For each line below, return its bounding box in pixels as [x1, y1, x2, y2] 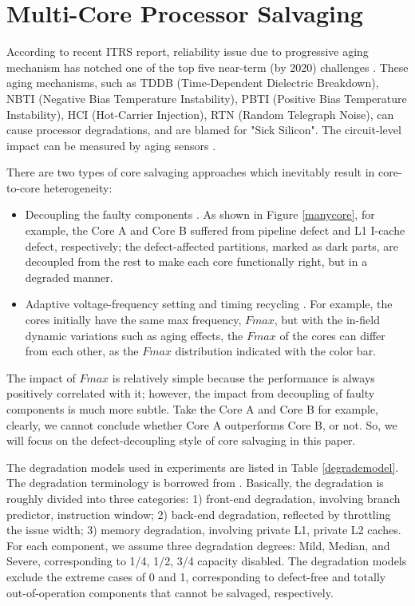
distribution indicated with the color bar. [175, 343, 377, 359]
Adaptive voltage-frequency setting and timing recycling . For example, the [25, 295, 393, 312]
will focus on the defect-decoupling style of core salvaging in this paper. [6, 432, 356, 449]
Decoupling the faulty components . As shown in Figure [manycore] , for [25, 206, 375, 223]
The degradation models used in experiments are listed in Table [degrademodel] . [6, 458, 399, 475]
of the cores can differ [279, 327, 385, 343]
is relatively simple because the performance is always [112, 369, 375, 386]
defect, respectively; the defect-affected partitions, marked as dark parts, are [25, 237, 398, 254]
